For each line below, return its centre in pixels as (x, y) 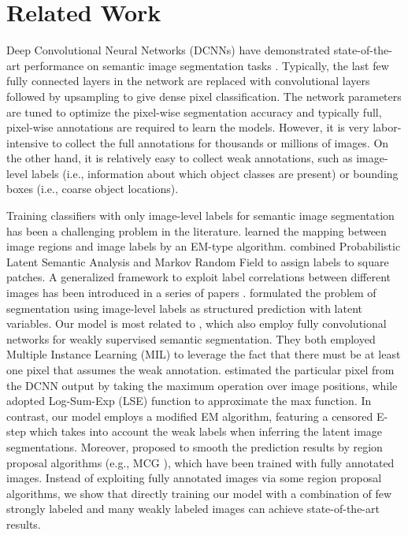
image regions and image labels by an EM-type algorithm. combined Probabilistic (204, 246)
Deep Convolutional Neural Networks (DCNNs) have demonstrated (168, 50)
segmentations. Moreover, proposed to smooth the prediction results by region (195, 446)
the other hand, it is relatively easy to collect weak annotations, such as (180, 158)
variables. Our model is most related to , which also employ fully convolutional (197, 323)
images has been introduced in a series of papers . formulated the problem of (191, 293)
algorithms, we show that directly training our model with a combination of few (199, 493)
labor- (387, 127)
